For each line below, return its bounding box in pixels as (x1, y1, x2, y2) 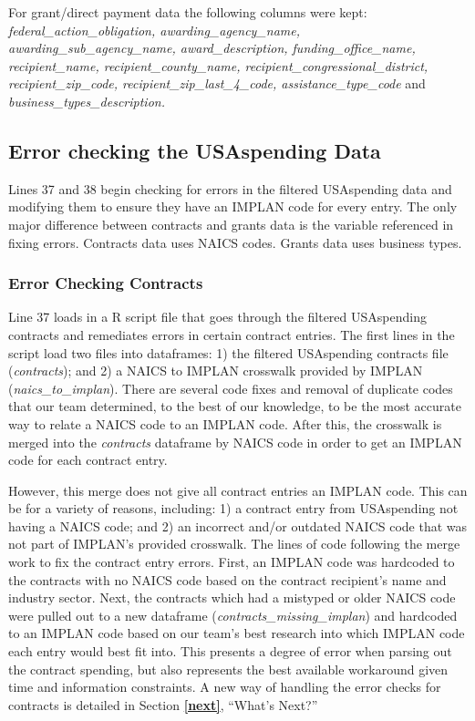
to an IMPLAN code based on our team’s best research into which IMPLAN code (8, 623, 465, 643)
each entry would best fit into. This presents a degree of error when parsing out (8, 642, 452, 661)
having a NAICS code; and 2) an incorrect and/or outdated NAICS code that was (8, 516, 468, 535)
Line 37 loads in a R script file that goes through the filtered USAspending (8, 307, 427, 326)
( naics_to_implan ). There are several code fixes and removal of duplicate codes (8, 378, 453, 397)
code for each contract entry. (8, 450, 168, 469)
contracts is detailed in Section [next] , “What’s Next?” (8, 695, 318, 714)
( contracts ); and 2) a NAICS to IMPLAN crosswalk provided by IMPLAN (8, 361, 423, 380)
